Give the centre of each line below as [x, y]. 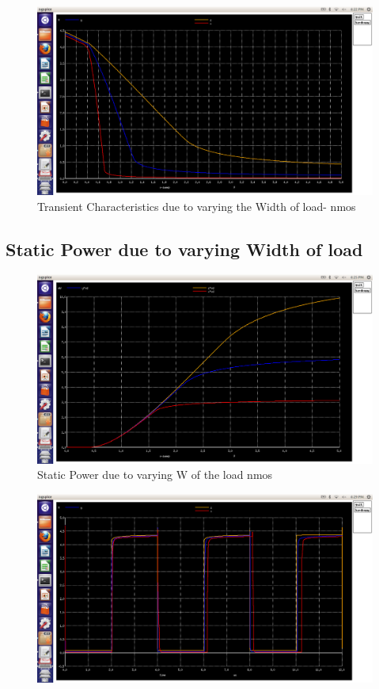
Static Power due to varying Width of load [184, 249]
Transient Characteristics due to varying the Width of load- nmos [197, 206]
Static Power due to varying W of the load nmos [155, 475]
